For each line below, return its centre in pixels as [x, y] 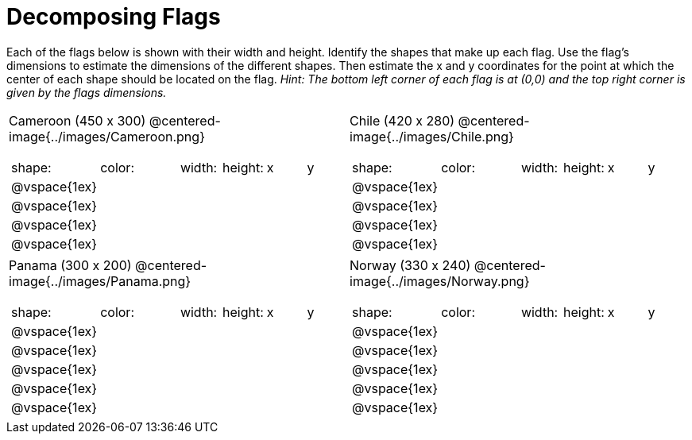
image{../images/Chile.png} [432, 136]
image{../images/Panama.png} [100, 281]
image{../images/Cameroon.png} [107, 136]
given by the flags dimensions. [87, 92]
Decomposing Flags [114, 17]
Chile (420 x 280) [402, 120]
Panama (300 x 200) [70, 265]
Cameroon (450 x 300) [77, 120]
